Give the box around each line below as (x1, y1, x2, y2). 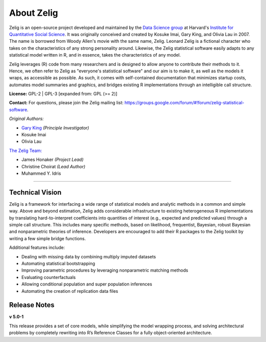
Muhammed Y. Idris (21, 170, 61, 176)
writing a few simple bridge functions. (9, 235, 86, 241)
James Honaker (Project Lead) (21, 156, 84, 162)
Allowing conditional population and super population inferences (21, 281, 152, 287)
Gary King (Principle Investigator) (21, 124, 90, 130)
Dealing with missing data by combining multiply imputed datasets (21, 253, 156, 259)
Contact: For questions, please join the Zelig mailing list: (9, 100, 124, 106)
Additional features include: (9, 245, 65, 250)
